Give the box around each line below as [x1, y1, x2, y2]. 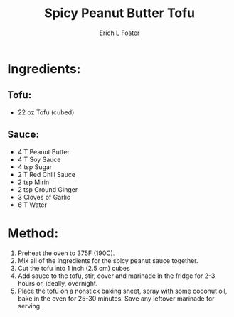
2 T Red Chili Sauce [17, 170, 76, 178]
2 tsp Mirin [17, 178, 50, 186]
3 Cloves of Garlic [17, 193, 71, 201]
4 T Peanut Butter [17, 147, 70, 156]
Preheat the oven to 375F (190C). [17, 249, 115, 257]
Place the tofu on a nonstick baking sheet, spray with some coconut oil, [17, 286, 228, 295]
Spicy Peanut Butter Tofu [43, 5, 196, 21]
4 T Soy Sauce [17, 155, 61, 163]
